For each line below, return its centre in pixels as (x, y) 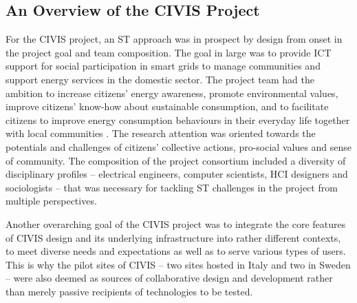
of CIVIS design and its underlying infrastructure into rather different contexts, (173, 237)
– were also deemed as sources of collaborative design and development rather (169, 278)
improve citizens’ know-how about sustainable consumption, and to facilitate (167, 106)
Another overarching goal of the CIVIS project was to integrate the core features (176, 223)
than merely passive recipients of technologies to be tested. (129, 291)
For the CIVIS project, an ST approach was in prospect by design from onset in (174, 39)
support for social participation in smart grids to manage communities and (163, 66)
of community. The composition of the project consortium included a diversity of (176, 160)
